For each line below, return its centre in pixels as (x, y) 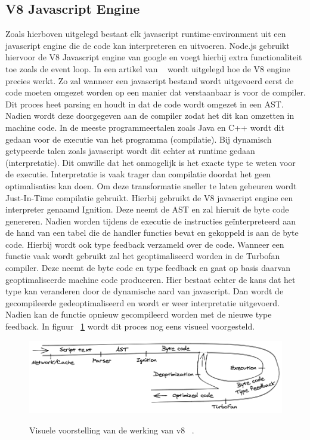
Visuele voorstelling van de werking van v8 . (112, 430)
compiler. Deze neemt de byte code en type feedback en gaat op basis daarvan (148, 268)
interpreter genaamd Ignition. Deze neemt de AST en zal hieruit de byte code (147, 209)
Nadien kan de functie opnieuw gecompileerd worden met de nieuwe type (139, 314)
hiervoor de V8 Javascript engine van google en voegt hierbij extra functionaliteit (154, 57)
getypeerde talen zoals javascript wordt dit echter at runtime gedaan (130, 151)
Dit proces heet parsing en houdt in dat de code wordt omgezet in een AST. (145, 104)
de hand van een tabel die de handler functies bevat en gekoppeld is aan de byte (152, 233)
